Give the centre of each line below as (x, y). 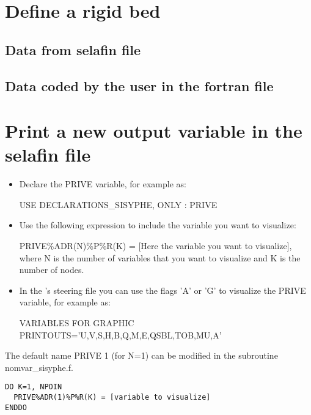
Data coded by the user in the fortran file (139, 85)
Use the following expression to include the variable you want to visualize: (158, 225)
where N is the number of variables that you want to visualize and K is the (160, 257)
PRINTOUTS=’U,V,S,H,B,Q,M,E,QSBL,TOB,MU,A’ (120, 335)
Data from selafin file (73, 49)
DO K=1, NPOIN (34, 387)
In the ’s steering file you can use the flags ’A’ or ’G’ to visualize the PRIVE (163, 290)
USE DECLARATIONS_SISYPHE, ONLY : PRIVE (118, 204)
